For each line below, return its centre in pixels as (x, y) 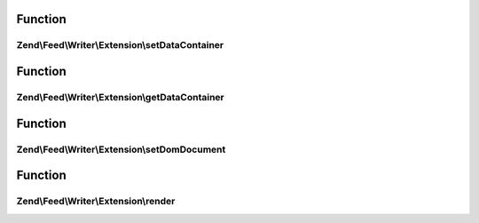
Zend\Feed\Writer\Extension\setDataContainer (120, 45)
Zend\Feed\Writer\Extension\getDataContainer (121, 97)
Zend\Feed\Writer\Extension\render (96, 202)
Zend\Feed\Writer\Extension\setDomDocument (121, 149)
